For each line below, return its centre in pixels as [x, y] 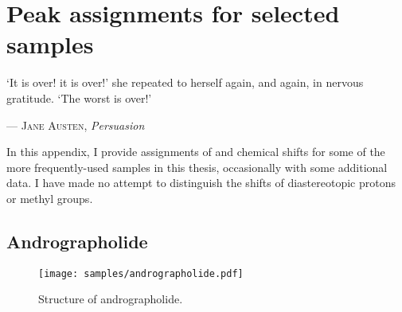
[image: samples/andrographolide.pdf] [141, 273]
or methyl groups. [50, 198]
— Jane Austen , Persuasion [76, 125]
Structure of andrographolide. [111, 299]
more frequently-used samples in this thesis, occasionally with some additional [197, 167]
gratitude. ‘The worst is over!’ [79, 97]
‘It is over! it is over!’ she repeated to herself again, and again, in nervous [185, 82]
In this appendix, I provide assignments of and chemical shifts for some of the [196, 152]
